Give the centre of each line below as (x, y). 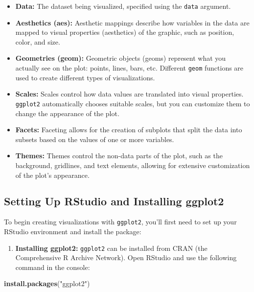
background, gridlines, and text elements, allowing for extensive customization (133, 165)
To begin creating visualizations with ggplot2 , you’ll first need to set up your (120, 222)
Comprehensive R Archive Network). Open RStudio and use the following (126, 257)
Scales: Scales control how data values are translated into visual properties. (129, 94)
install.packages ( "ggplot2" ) (47, 283)
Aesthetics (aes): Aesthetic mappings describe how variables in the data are (132, 22)
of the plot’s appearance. (52, 175)
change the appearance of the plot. (67, 113)
